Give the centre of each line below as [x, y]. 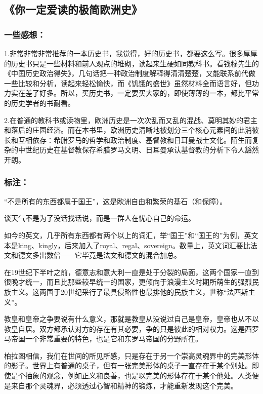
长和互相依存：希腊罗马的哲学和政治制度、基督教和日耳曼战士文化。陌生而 [128, 140]
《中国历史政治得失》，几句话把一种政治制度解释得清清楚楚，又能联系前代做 [130, 73]
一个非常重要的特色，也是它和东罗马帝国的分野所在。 [114, 339]
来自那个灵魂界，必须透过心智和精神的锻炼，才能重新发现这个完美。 [124, 385]
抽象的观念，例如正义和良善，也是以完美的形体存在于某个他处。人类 [138, 376]
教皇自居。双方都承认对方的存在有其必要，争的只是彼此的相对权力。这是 [124, 328]
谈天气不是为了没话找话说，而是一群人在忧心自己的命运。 [100, 218]
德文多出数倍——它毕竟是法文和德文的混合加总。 [99, 255]
